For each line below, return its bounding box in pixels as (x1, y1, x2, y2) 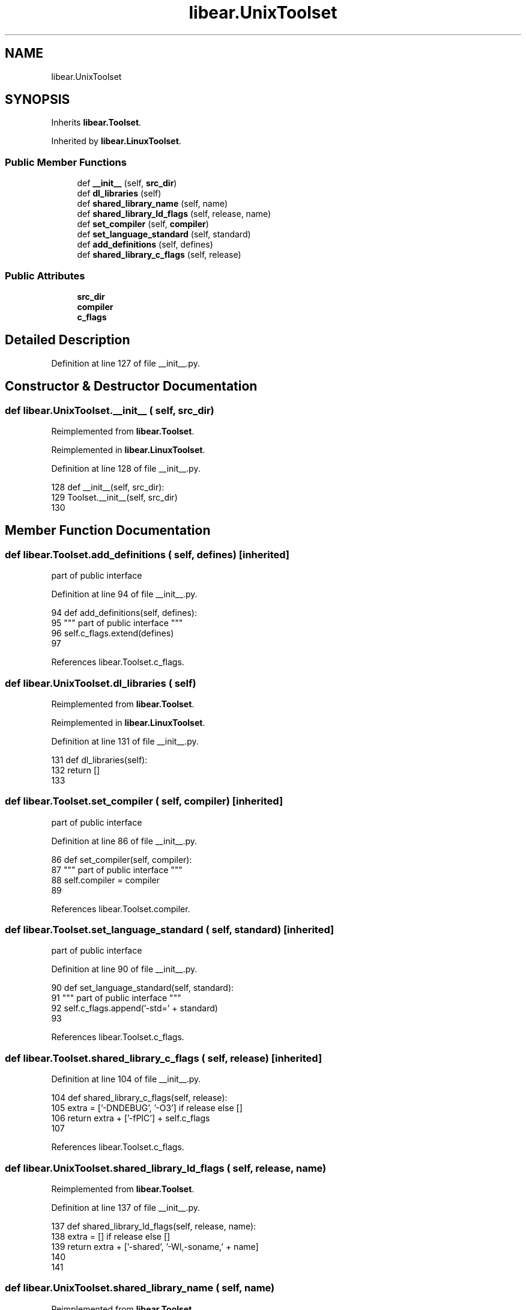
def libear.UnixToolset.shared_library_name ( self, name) (5, 1282, 275, 1294)
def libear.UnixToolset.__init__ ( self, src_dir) (5, 404, 214, 416)
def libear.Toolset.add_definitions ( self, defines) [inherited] (5, 548, 290, 561)
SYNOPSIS (5, 92, 70, 108)
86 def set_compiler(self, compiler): (51, 854, 192, 865)
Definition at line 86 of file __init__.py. (51, 835, 198, 846)
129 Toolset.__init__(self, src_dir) (51, 492, 178, 502)
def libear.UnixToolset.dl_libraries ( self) (5, 677, 196, 689)
